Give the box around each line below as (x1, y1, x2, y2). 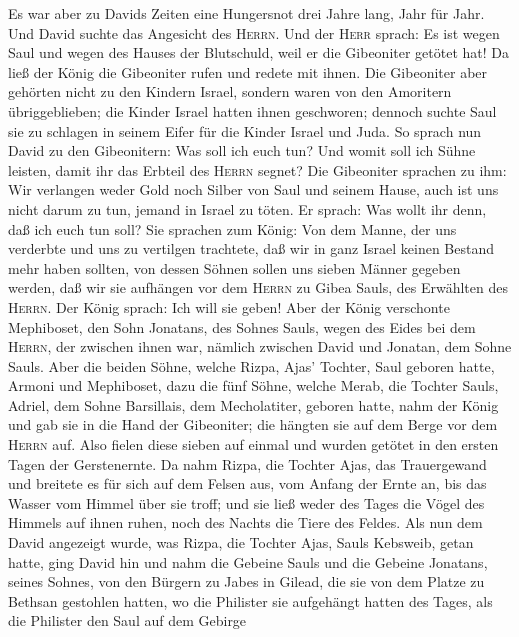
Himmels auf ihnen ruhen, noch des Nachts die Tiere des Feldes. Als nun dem (8, 512, 483, 533)
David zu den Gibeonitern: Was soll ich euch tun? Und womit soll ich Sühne (8, 140, 476, 161)
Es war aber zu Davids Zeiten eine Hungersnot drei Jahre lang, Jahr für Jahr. (8, 3, 485, 23)
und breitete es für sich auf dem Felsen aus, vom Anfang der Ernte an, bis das (8, 473, 487, 494)
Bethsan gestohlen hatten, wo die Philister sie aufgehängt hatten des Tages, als (8, 590, 493, 611)
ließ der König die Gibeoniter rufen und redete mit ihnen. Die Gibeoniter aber (8, 61, 488, 82)
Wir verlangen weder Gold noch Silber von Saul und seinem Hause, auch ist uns (8, 179, 499, 200)
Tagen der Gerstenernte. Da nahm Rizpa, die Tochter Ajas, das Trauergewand (8, 453, 487, 474)
